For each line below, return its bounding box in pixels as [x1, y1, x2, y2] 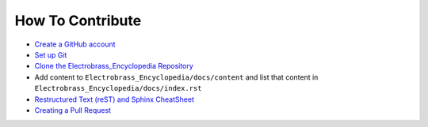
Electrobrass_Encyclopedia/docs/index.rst [34, 84, 202, 93]
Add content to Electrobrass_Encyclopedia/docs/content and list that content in [34, 72, 319, 82]
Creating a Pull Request [34, 105, 111, 114]
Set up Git [34, 50, 67, 59]
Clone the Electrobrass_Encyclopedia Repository [34, 62, 193, 71]
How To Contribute [14, 12, 142, 29]
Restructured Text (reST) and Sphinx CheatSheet [34, 95, 194, 104]
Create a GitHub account [34, 39, 116, 49]
